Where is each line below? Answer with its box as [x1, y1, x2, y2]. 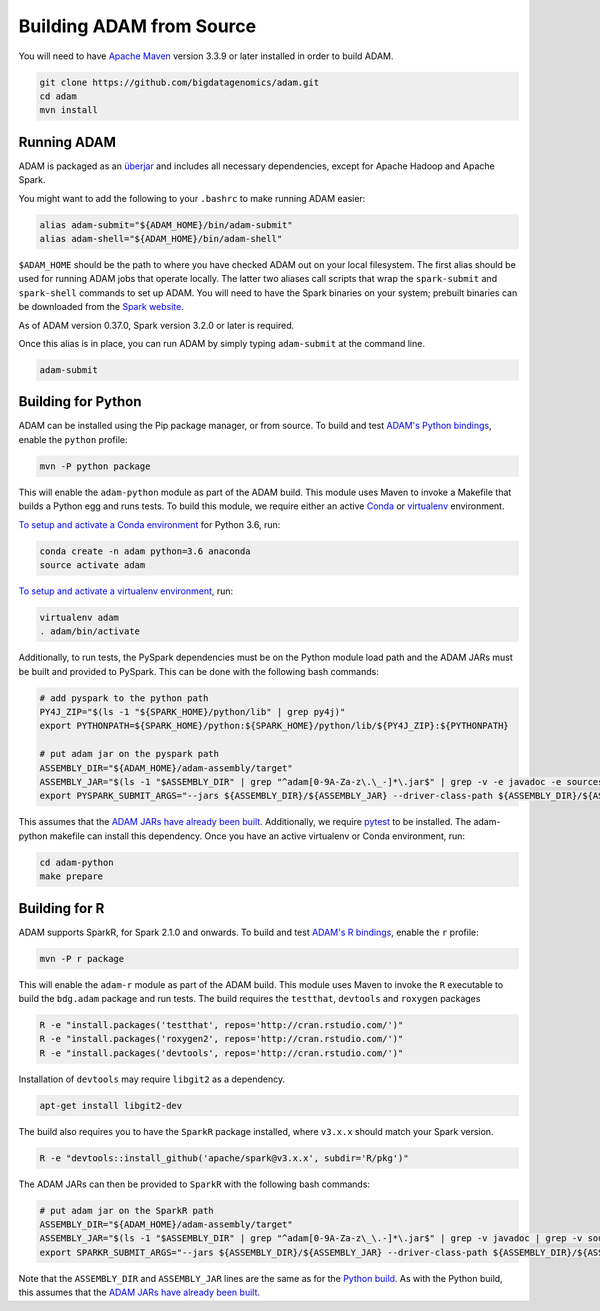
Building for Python [18, 393, 142, 410]
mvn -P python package [39, 460, 151, 472]
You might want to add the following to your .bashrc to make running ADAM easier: [18, 192, 366, 204]
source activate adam [39, 559, 146, 570]
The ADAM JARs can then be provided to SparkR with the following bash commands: [18, 1178, 370, 1190]
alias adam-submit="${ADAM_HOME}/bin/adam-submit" [39, 219, 294, 230]
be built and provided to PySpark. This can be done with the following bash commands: [18, 665, 379, 677]
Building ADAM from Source [18, 15, 257, 37]
